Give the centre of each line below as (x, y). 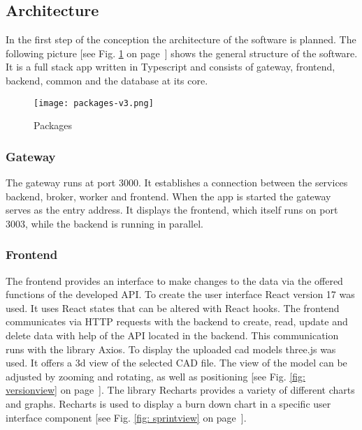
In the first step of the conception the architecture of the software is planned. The (181, 39)
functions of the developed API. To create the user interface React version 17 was (180, 294)
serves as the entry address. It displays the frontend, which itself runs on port (172, 210)
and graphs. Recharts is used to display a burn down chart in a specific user (168, 403)
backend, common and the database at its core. (107, 80)
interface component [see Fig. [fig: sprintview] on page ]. (126, 417)
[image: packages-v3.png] (94, 103)
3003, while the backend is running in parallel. (104, 223)
